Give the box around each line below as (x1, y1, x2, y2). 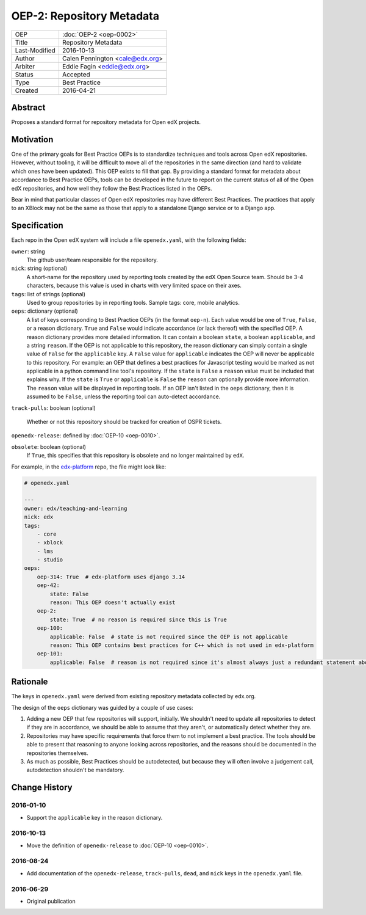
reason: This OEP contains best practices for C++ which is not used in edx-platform (49, 642, 314, 649)
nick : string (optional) (11, 264, 68, 272)
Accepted (62, 70, 91, 79)
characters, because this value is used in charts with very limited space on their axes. (26, 282, 242, 290)
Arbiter (15, 62, 35, 70)
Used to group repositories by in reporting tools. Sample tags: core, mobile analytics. (26, 299, 240, 306)
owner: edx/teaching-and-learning (24, 505, 127, 512)
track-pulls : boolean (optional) (11, 404, 96, 412)
